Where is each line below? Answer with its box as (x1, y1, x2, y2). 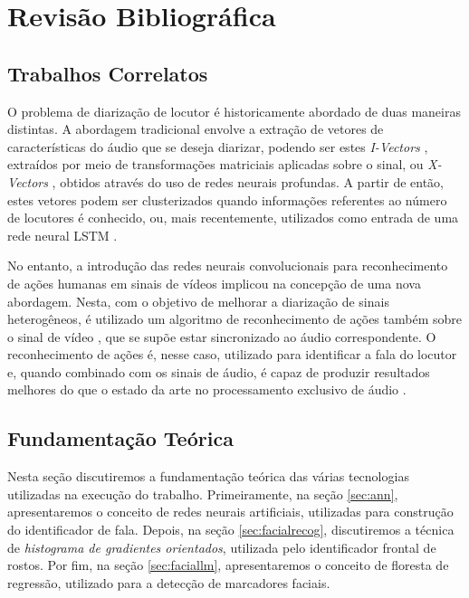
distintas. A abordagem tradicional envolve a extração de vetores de (7, 119, 384, 138)
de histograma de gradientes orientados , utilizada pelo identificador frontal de (7, 537, 436, 556)
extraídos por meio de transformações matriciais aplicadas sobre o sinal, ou (7, 155, 424, 174)
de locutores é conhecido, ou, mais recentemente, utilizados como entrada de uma (7, 208, 459, 227)
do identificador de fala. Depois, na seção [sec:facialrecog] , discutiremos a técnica (7, 520, 455, 539)
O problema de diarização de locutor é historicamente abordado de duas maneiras (7, 101, 461, 120)
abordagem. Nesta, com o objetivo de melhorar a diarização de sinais (7, 291, 389, 310)
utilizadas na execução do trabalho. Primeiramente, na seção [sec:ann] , (7, 484, 398, 503)
